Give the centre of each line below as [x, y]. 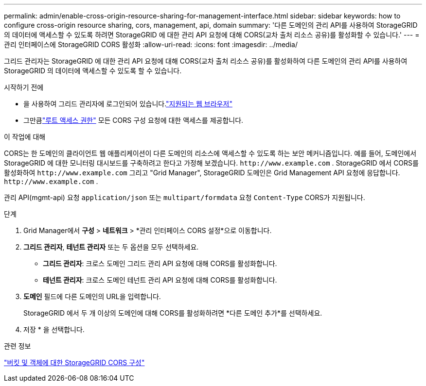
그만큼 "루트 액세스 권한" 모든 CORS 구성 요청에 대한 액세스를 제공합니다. [133, 120]
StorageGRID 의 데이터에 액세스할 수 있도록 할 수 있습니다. [93, 71]
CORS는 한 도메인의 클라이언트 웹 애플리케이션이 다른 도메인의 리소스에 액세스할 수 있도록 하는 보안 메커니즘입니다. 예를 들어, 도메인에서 [210, 153]
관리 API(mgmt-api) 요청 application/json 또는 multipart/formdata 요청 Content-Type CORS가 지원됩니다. [185, 197]
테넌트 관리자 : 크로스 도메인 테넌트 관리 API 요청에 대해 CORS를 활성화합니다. [160, 280]
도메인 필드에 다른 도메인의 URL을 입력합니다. [92, 296]
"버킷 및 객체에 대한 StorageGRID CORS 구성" [74, 362]
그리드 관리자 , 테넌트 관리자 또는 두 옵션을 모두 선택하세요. [111, 247]
